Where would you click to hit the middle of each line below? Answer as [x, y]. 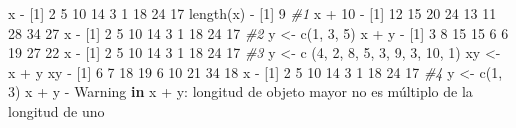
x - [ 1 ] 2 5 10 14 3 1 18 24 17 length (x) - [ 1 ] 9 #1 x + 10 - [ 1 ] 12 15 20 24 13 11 [252, 13]
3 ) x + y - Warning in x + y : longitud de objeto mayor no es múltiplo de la [240, 91]
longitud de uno [56, 110]
